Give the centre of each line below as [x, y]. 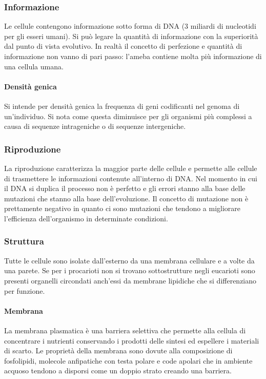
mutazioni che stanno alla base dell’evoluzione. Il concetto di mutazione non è [126, 198]
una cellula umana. [34, 66]
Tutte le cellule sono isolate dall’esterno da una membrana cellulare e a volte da [129, 260]
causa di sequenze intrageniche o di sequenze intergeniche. [95, 126]
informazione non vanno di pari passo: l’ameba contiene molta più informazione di [133, 56]
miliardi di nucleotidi [223, 26]
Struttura [24, 241]
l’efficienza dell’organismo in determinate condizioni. [86, 218]
